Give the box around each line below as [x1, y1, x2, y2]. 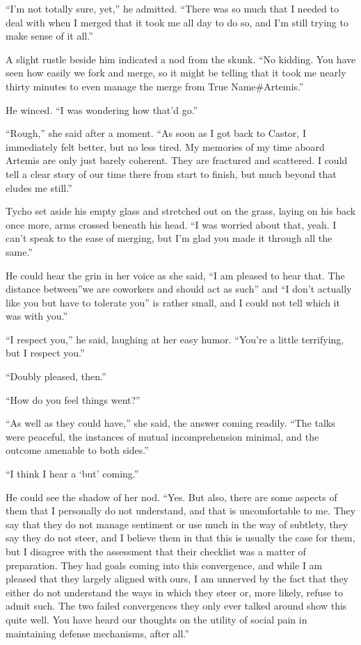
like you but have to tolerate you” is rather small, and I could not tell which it [6, 295, 340, 309]
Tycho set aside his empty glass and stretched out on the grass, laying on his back [6, 204, 356, 218]
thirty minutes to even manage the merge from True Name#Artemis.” [6, 79, 304, 93]
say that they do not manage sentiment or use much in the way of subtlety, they [6, 516, 348, 531]
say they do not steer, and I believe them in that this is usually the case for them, [6, 530, 355, 545]
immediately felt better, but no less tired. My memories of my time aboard [6, 139, 325, 154]
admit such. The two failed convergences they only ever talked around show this [6, 598, 347, 613]
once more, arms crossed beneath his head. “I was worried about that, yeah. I [6, 217, 337, 231]
